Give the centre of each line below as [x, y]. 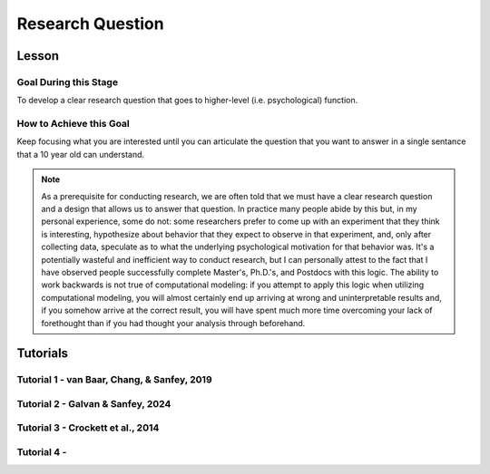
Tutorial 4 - [42, 452]
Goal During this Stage [67, 82]
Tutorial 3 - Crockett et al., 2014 [88, 428]
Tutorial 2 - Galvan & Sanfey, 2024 [94, 403]
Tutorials [42, 353]
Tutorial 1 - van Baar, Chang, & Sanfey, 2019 [114, 380]
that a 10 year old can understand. [81, 154]
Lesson [38, 56]
